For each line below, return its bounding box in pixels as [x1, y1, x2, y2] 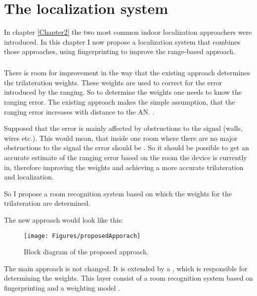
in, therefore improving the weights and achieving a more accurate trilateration [4, 162, 244, 172]
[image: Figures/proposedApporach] [24, 232, 141, 239]
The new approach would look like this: [4, 215, 124, 225]
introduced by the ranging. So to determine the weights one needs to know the [4, 87, 242, 97]
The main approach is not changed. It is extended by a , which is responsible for [4, 263, 248, 273]
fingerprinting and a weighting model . [4, 283, 121, 293]
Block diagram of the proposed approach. [24, 246, 149, 257]
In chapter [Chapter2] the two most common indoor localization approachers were [4, 27, 252, 37]
